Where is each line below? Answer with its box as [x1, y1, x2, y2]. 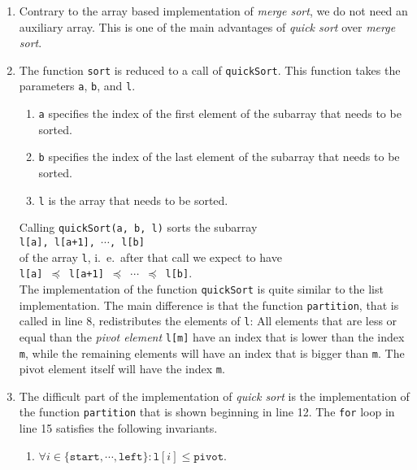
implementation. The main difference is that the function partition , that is [19, 296, 399, 313]
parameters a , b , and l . [19, 77, 136, 94]
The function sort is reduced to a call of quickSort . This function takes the [19, 61, 401, 78]
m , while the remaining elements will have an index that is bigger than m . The [19, 344, 405, 361]
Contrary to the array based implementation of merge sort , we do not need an [19, 2, 408, 19]
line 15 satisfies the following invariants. [19, 420, 218, 437]
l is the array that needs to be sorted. [38, 191, 228, 208]
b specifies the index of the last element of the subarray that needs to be [38, 148, 400, 165]
